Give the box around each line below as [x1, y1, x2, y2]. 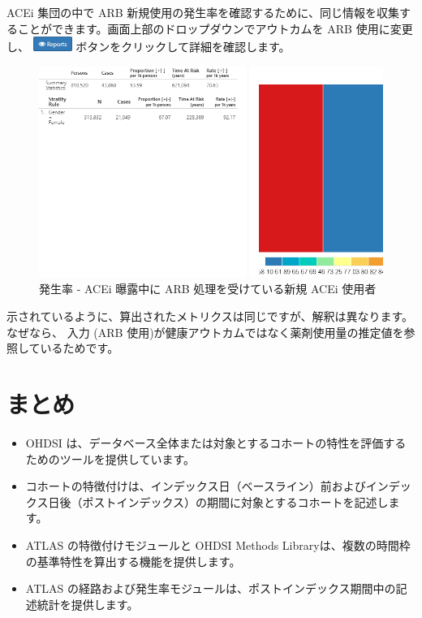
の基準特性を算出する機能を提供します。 [25, 552, 241, 569]
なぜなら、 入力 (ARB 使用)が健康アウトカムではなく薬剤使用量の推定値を [6, 323, 404, 340]
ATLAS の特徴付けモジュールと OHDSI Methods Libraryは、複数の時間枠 [25, 536, 411, 553]
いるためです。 [40, 339, 119, 357]
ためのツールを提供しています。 [25, 450, 195, 467]
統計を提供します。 [37, 595, 139, 612]
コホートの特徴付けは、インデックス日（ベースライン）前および [25, 478, 366, 495]
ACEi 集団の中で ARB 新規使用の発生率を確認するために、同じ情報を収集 [6, 4, 399, 20]
